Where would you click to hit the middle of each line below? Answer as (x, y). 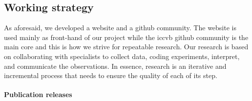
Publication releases (38, 94)
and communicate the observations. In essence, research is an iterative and (115, 66)
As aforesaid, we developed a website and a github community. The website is (120, 28)
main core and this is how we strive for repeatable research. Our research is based (126, 47)
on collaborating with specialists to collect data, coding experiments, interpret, (122, 56)
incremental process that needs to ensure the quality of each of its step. (111, 75)
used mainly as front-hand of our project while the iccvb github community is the (126, 37)
